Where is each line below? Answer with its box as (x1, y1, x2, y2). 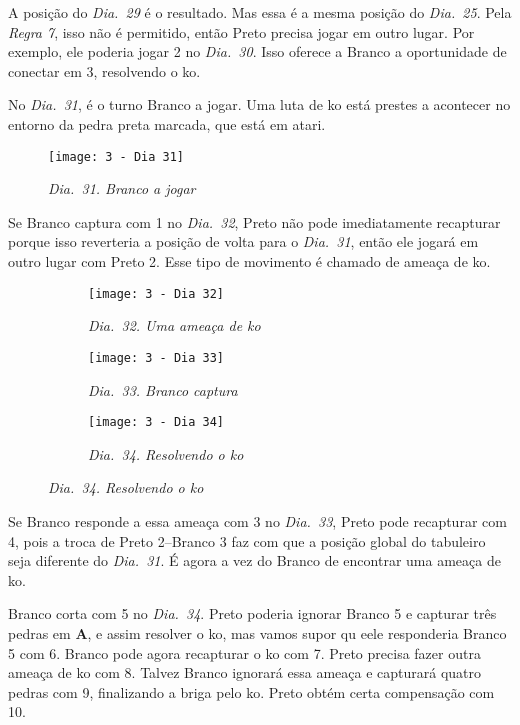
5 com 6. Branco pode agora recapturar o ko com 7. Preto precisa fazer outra (8, 642, 481, 663)
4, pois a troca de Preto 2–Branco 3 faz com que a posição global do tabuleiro (8, 530, 486, 551)
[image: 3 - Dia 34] (88, 415, 225, 430)
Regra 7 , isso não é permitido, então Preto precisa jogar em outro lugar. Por (8, 21, 475, 42)
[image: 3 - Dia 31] (48, 149, 185, 164)
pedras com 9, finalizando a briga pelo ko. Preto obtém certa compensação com (8, 681, 495, 702)
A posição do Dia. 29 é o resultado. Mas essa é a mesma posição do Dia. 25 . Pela (8, 2, 512, 22)
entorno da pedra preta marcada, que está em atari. (8, 113, 326, 134)
